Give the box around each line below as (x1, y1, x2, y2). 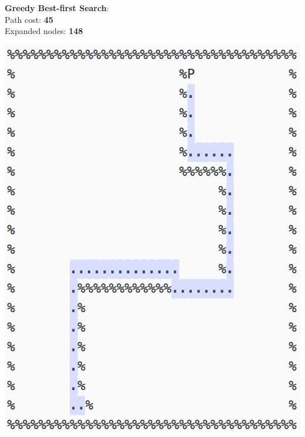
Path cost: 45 (5, 13, 53, 25)
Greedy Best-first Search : (5, 2, 109, 13)
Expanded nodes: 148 (5, 25, 83, 37)
